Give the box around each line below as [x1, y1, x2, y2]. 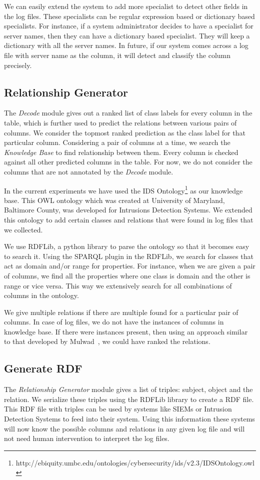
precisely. [4, 59, 32, 70]
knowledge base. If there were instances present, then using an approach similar [4, 326, 248, 336]
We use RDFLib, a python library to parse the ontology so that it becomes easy [4, 241, 249, 251]
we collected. [4, 224, 43, 234]
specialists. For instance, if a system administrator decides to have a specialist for [4, 20, 253, 31]
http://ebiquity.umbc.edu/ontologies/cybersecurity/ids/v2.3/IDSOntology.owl [15, 457, 254, 467]
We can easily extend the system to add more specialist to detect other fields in [4, 1, 248, 11]
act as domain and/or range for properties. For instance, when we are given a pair [4, 260, 255, 271]
